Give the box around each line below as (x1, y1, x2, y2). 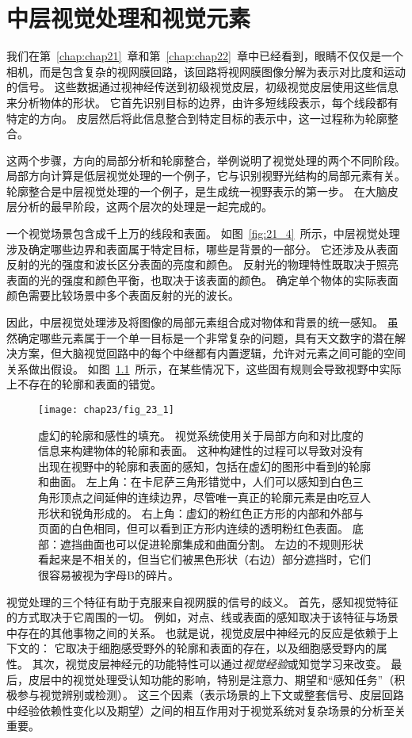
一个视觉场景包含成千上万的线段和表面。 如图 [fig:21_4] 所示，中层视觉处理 (6, 225, 400, 242)
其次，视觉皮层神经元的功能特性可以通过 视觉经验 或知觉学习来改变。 (32, 655, 387, 671)
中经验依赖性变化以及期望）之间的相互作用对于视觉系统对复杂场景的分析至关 (6, 702, 406, 718)
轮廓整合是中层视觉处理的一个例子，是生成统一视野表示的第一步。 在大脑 (6, 182, 387, 199)
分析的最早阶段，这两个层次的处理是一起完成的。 (17, 198, 273, 215)
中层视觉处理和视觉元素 (6, 2, 251, 34)
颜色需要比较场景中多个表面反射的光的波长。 (6, 287, 239, 304)
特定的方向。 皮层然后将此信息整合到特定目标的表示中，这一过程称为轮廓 (6, 109, 387, 126)
